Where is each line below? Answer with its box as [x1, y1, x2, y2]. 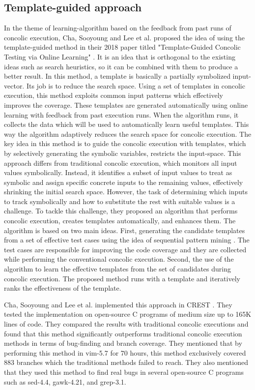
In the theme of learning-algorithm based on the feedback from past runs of [4, 23, 231, 33]
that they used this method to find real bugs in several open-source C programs [4, 366, 244, 377]
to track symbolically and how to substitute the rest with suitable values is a [4, 196, 235, 206]
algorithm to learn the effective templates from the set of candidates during [4, 264, 231, 274]
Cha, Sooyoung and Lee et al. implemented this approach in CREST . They [4, 299, 232, 309]
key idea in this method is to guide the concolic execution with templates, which [4, 138, 246, 149]
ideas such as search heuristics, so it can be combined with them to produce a [4, 61, 238, 71]
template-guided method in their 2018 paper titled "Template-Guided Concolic [4, 42, 241, 52]
